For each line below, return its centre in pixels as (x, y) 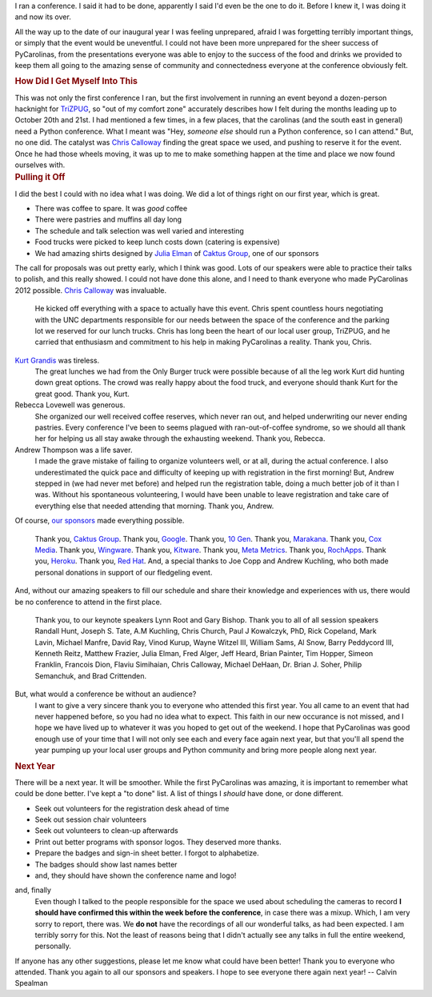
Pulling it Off (40, 178)
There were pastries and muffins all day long (108, 219)
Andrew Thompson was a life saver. (74, 450)
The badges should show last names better (106, 864)
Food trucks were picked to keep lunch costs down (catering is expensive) (157, 242)
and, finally (33, 890)
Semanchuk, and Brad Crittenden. (91, 675)
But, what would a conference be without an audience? (106, 694)
